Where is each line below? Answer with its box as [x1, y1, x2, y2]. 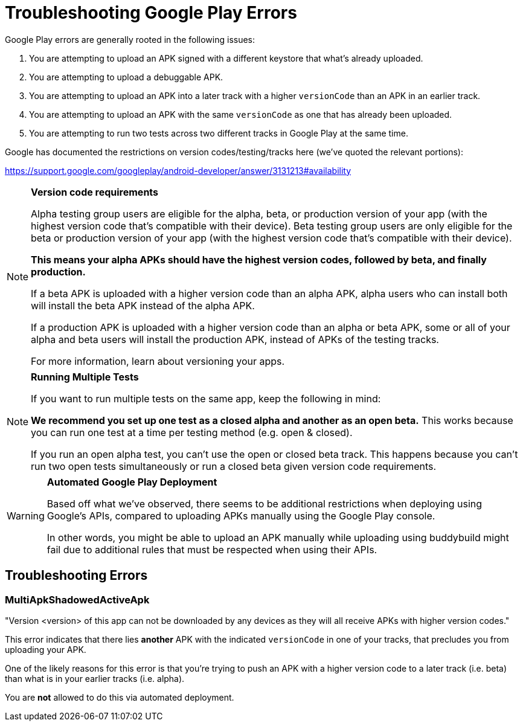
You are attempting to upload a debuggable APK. [29, 71, 223, 82]
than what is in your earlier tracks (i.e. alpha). [5, 673, 185, 684]
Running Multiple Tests [31, 370, 139, 383]
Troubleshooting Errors [5, 568, 148, 583]
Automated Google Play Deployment [47, 475, 217, 488]
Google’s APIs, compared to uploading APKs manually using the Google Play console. [47, 509, 435, 522]
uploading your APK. [5, 644, 86, 655]
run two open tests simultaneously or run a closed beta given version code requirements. [31, 460, 437, 472]
